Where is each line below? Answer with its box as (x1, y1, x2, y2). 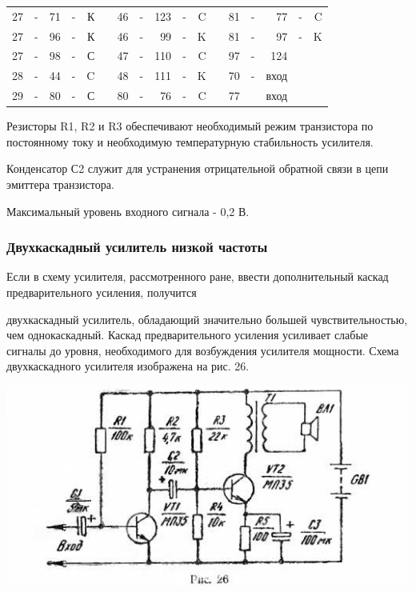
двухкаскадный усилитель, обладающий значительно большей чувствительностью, (6, 310, 408, 327)
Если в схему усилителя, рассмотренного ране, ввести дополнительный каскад (6, 268, 389, 285)
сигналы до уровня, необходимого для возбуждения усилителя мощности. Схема (6, 342, 399, 358)
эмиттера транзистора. (6, 176, 114, 192)
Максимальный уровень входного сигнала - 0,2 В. (6, 202, 250, 219)
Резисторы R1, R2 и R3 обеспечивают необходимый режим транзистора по (6, 118, 374, 134)
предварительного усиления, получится (6, 284, 197, 300)
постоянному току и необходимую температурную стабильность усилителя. (6, 133, 374, 150)
